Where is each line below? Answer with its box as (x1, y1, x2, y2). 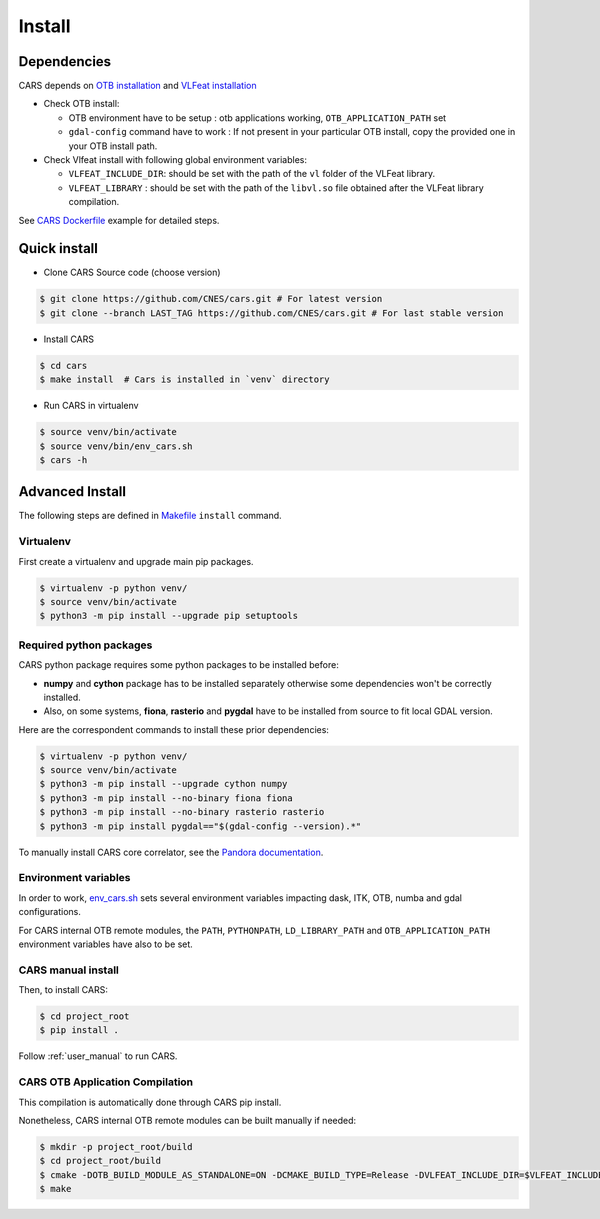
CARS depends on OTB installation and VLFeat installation (18, 80, 257, 92)
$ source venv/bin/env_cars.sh (39, 440, 194, 452)
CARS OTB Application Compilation (18, 1075, 194, 1089)
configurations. (18, 906, 82, 918)
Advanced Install (18, 483, 127, 500)
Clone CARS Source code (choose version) (43, 266, 221, 279)
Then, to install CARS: (18, 984, 109, 996)
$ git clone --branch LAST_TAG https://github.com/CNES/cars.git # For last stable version (39, 307, 504, 319)
